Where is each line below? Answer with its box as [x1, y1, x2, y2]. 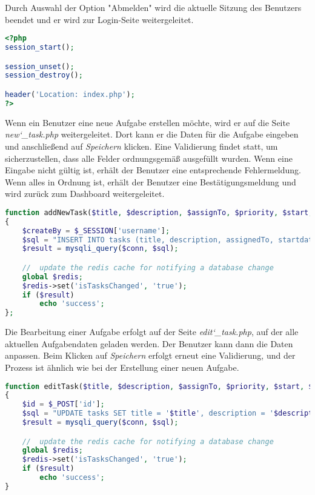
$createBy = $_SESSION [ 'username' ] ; [22, 226, 170, 235]
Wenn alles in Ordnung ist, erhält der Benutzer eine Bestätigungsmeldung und [5, 175, 296, 188]
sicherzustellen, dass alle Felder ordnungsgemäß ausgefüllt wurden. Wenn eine [5, 151, 293, 164]
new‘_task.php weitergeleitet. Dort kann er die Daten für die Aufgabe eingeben [5, 128, 299, 141]
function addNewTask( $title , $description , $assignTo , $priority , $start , [5, 208, 313, 217]
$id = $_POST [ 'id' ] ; [22, 400, 105, 409]
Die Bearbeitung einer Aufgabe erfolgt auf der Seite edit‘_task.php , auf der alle [5, 325, 299, 338]
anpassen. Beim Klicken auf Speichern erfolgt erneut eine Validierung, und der [5, 349, 296, 362]
